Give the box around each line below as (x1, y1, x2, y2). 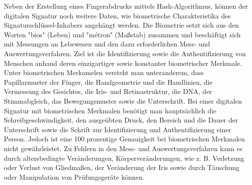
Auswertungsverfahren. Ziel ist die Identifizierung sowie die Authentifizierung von (4, 48, 246, 58)
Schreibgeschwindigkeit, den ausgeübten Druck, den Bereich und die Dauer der (4, 115, 238, 125)
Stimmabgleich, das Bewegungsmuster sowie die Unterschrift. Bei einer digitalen (4, 95, 242, 106)
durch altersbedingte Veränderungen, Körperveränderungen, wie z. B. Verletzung (4, 153, 244, 163)
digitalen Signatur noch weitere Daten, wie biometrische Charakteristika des (4, 10, 231, 20)
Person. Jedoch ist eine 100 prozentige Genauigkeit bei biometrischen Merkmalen (4, 134, 245, 144)
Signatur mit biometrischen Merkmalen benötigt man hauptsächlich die (4, 105, 217, 115)
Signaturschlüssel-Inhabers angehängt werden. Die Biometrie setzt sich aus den (4, 20, 239, 30)
